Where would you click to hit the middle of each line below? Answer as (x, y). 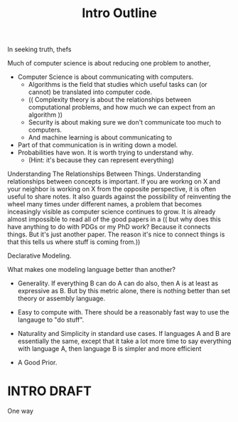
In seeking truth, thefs (39, 49)
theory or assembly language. (61, 299)
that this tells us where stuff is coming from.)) (74, 242)
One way (21, 411)
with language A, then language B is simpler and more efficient (109, 349)
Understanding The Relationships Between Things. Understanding (104, 174)
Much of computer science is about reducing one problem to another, (109, 63)
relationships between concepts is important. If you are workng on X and (114, 181)
